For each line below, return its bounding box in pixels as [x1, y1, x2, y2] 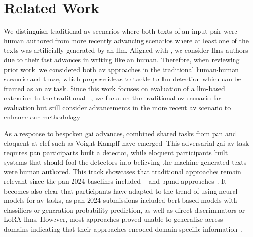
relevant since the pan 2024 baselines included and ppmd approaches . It [4, 176, 227, 186]
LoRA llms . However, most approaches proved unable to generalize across [4, 214, 223, 224]
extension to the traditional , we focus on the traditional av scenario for [4, 93, 221, 103]
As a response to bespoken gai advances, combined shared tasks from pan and [4, 128, 236, 138]
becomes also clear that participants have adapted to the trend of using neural [4, 185, 238, 196]
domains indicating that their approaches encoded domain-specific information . [4, 224, 243, 234]
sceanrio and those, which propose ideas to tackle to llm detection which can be [4, 74, 242, 84]
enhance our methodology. [4, 112, 82, 122]
